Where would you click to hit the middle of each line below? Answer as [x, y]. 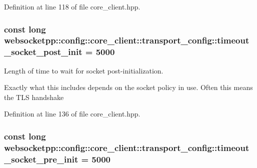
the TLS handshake [34, 97]
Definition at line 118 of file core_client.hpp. [72, 6]
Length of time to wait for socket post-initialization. [84, 70]
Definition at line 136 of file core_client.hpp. [72, 114]
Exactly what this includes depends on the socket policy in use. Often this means [128, 87]
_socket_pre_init [41, 159]
